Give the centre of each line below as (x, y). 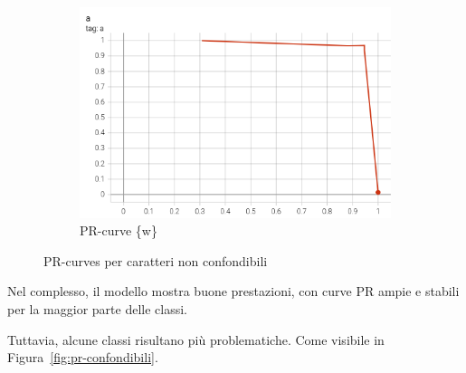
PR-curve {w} (119, 230)
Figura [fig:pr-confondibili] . (83, 357)
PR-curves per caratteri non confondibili (156, 260)
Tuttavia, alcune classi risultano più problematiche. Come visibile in (196, 339)
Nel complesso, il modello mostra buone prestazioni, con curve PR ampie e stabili (233, 291)
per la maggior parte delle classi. (97, 309)
